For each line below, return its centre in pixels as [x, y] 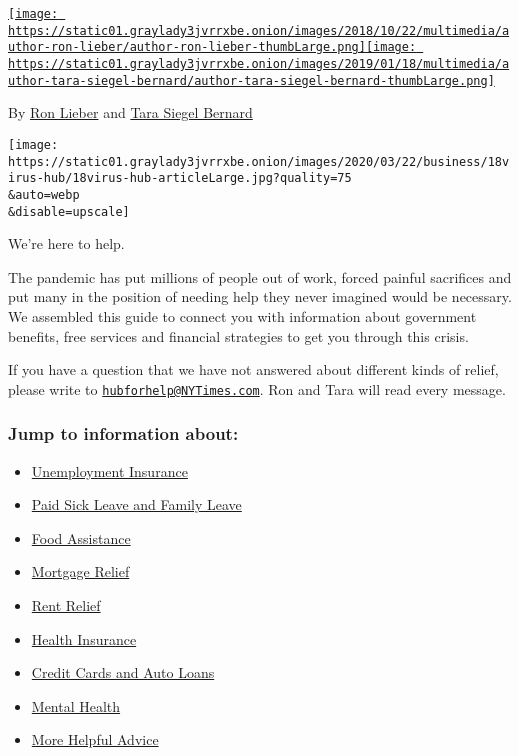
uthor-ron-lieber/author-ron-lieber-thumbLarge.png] [187, 47]
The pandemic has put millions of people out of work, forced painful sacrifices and [260, 276]
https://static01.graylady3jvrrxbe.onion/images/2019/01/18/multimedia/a [259, 63]
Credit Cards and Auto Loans [123, 672]
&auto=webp [44, 194]
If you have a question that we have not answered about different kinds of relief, [253, 369]
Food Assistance [81, 537]
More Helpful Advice [95, 739]
